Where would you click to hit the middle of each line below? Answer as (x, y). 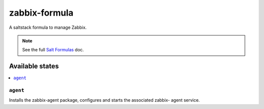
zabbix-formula (41, 13)
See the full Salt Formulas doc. (53, 50)
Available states (34, 66)
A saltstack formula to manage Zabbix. (48, 27)
